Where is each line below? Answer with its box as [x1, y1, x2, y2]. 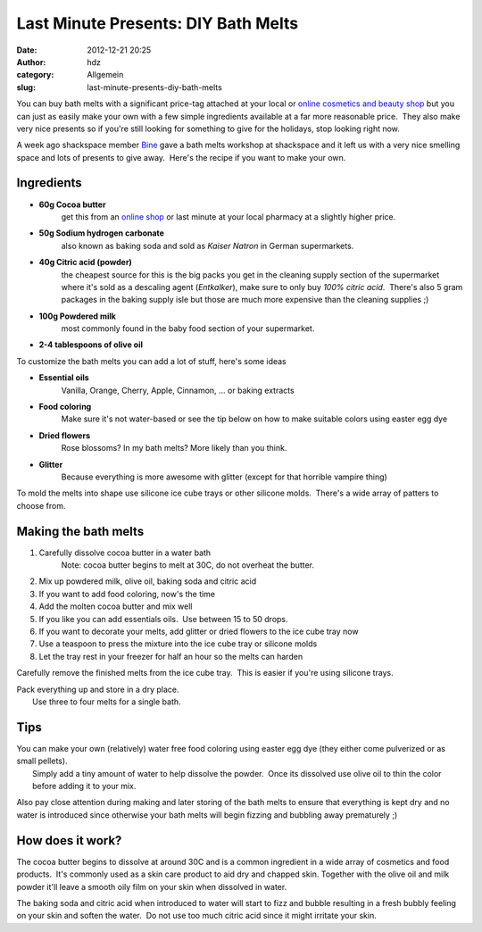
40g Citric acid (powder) [38, 257, 133, 268]
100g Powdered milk [38, 311, 116, 321]
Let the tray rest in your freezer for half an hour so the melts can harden [38, 651, 303, 662]
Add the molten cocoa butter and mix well [38, 601, 193, 612]
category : [16, 70, 54, 80]
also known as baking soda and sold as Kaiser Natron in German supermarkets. [61, 240, 354, 251]
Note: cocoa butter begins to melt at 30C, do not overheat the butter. [61, 560, 314, 570]
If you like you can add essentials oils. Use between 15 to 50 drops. [38, 613, 289, 624]
